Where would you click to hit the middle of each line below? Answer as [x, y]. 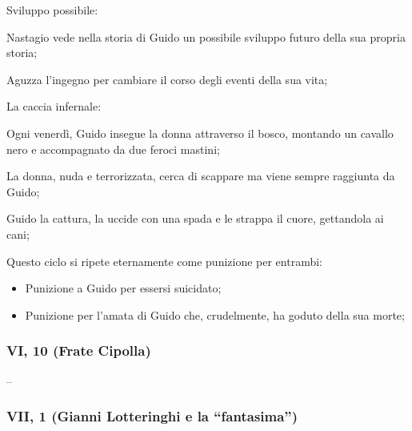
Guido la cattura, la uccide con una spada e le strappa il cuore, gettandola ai [195, 218]
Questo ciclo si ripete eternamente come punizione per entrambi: [164, 261]
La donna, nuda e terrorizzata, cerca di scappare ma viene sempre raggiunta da [201, 176]
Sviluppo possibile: [52, 10]
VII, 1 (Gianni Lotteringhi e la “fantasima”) [152, 416]
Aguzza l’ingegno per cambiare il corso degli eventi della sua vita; [167, 79]
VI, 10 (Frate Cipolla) [79, 350]
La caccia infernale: [54, 106]
